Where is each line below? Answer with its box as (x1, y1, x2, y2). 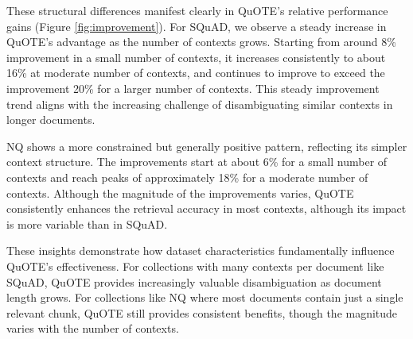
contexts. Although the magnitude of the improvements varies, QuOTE (6, 184, 354, 201)
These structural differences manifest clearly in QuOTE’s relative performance (6, 2, 388, 18)
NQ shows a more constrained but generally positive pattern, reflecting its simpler (6, 137, 407, 154)
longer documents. (6, 111, 95, 128)
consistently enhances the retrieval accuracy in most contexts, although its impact (6, 200, 407, 217)
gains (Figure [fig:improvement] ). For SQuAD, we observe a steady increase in (6, 17, 387, 34)
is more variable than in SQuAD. (6, 215, 168, 232)
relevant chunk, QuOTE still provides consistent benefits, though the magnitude (6, 304, 398, 321)
